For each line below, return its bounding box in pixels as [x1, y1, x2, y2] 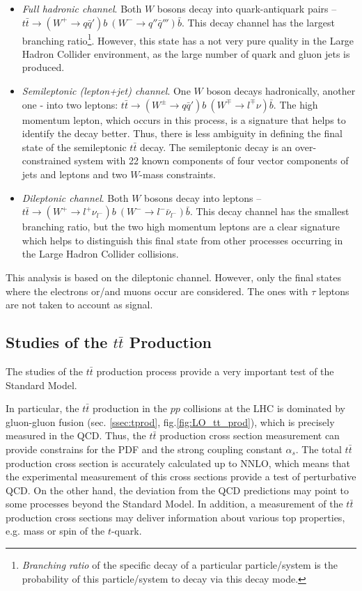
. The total [295, 441, 342, 456]
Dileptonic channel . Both [22, 190, 129, 205]
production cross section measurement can [159, 428, 340, 443]
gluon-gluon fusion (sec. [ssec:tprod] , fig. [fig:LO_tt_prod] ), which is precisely [6, 414, 335, 429]
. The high [273, 97, 318, 111]
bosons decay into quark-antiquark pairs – [157, 1, 337, 15]
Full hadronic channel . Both [22, 1, 142, 15]
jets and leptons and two [22, 167, 127, 181]
